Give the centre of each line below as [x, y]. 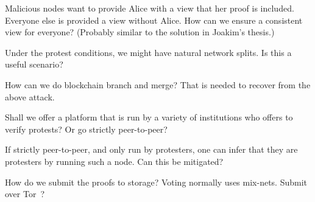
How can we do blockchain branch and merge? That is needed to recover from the [158, 84]
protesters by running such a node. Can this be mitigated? [114, 161]
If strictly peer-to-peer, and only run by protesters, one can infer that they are [151, 149]
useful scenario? [34, 64]
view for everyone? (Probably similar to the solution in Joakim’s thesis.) [140, 32]
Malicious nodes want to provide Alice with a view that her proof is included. [150, 8]
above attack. [30, 96]
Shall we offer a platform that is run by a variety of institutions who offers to [149, 117]
